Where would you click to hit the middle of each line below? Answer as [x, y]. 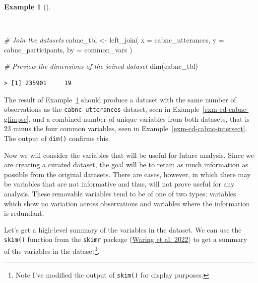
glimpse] [16, 118]
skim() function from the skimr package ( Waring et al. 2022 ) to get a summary [126, 239]
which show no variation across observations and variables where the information [127, 203]
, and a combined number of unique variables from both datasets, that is [139, 118]
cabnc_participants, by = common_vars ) [68, 49]
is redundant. [24, 213]
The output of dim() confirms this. [57, 138]
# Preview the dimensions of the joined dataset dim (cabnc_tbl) [101, 66]
